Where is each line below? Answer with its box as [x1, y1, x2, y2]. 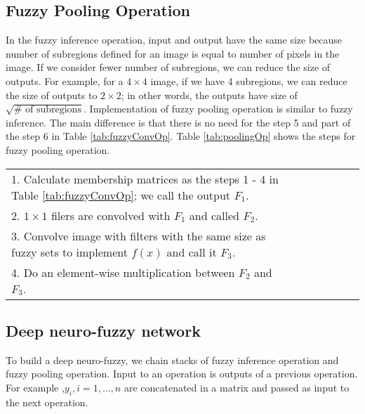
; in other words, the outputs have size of [121, 87, 298, 102]
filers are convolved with [51, 207, 171, 224]
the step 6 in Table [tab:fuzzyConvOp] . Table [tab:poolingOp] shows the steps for [6, 129, 356, 143]
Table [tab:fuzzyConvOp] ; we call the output [11, 186, 231, 203]
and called [189, 207, 239, 224]
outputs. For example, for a [6, 73, 124, 88]
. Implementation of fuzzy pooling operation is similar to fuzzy [84, 101, 353, 116]
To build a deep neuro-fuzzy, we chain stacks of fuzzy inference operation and [6, 352, 339, 367]
